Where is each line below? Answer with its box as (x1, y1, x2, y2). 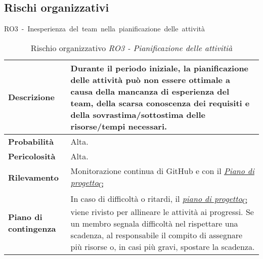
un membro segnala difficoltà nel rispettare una (70, 218, 238, 230)
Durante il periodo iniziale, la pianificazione (70, 62, 249, 74)
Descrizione (8, 91, 55, 103)
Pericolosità (8, 150, 56, 162)
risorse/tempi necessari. (70, 120, 167, 132)
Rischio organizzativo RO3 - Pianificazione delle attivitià (30, 41, 233, 54)
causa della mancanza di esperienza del (70, 85, 229, 97)
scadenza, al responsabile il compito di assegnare (70, 229, 243, 241)
